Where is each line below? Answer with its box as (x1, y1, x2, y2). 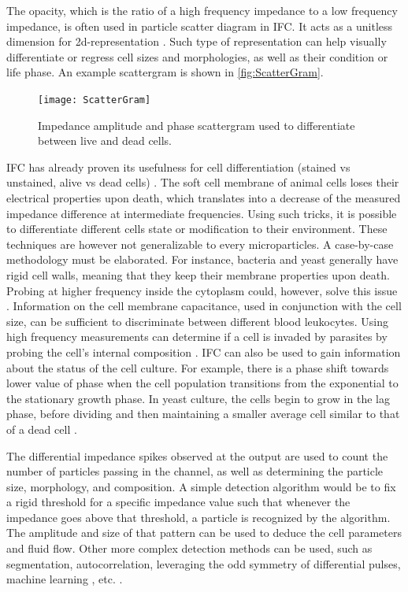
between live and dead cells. (38, 132, 172, 149)
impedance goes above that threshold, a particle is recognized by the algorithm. (6, 509, 391, 525)
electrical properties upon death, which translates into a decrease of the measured (6, 190, 401, 205)
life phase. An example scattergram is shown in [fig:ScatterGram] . (6, 64, 324, 80)
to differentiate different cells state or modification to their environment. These (6, 220, 388, 237)
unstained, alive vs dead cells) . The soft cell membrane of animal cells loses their (6, 174, 399, 191)
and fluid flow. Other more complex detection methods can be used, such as (6, 540, 373, 557)
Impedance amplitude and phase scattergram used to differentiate (38, 117, 355, 133)
